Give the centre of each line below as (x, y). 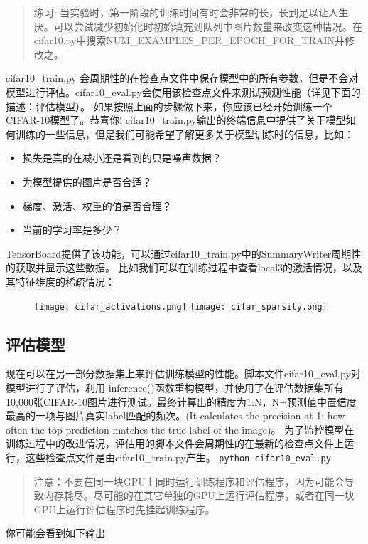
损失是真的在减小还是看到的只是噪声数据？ (122, 158)
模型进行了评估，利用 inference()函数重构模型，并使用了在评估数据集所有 (175, 387)
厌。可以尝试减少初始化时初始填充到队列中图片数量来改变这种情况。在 (198, 26)
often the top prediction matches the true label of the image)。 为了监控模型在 (180, 429)
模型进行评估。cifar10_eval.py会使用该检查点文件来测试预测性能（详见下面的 (183, 91)
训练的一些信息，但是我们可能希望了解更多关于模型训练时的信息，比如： (184, 134)
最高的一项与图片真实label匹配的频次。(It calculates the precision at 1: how (175, 415)
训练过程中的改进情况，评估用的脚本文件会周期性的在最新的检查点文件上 (175, 443)
